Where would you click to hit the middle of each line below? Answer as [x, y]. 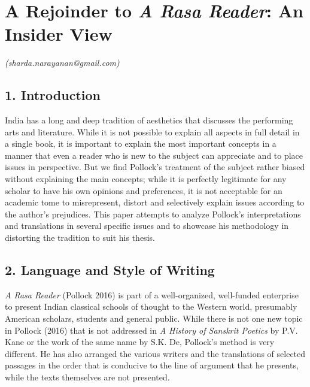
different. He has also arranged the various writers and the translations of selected [155, 353]
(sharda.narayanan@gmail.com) [62, 63]
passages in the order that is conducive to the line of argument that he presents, [152, 365]
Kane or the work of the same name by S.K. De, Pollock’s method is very [140, 342]
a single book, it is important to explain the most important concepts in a [141, 143]
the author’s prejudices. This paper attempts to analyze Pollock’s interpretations [153, 214]
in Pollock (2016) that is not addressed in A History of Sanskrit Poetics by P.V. [151, 330]
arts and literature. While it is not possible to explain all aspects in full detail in [152, 131]
